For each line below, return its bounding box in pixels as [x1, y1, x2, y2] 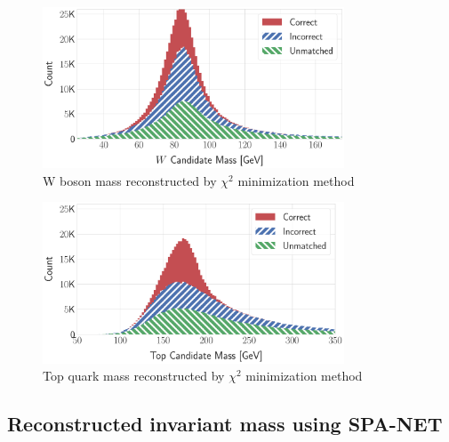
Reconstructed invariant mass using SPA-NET [7, 410, 443, 438]
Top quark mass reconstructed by [43, 366, 225, 385]
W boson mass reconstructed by [43, 171, 217, 189]
